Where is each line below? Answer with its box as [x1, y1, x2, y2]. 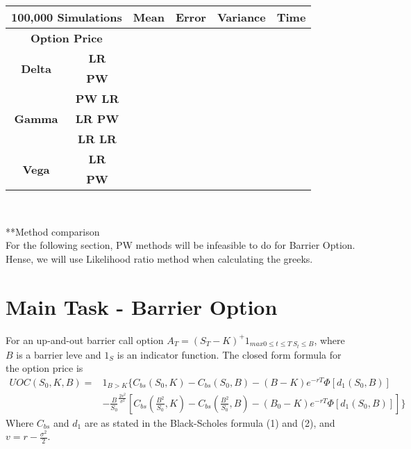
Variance [217, 9, 266, 25]
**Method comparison [6, 224, 100, 238]
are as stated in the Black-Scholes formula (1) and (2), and [84, 415, 335, 430]
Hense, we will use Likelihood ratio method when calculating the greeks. [6, 251, 313, 266]
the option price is [6, 361, 83, 375]
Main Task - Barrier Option [6, 292, 278, 320]
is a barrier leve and [16, 347, 101, 361]
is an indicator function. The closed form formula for [117, 347, 342, 361]
